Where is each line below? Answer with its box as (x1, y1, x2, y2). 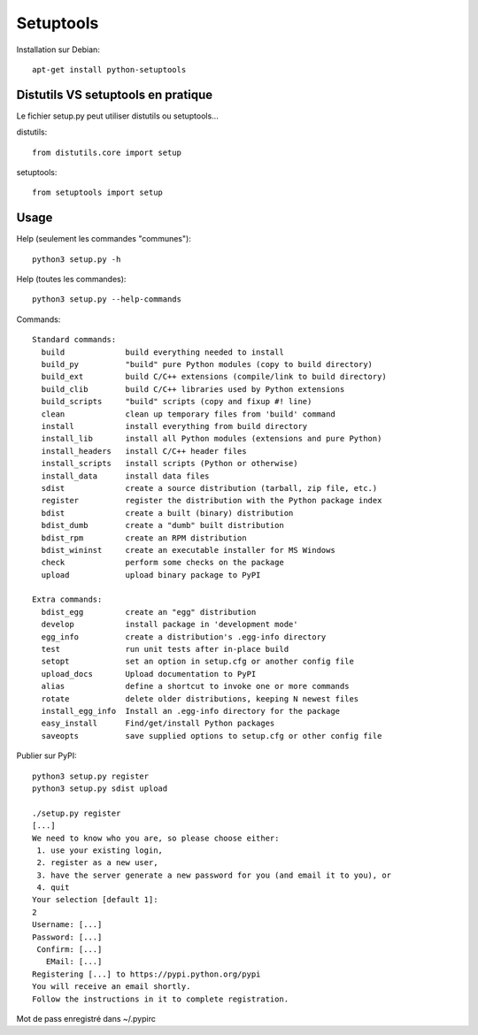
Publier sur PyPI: (16, 750, 77, 761)
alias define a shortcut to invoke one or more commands (41, 681, 350, 692)
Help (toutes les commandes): (16, 274, 127, 285)
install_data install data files (41, 471, 210, 481)
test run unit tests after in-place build (41, 644, 289, 655)
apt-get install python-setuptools (32, 65, 187, 74)
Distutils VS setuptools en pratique (16, 87, 212, 102)
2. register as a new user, (36, 858, 158, 868)
